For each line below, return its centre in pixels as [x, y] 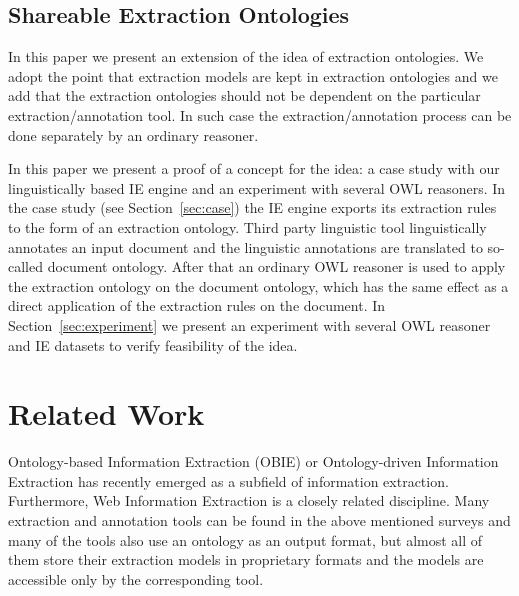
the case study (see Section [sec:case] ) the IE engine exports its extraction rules [252, 207]
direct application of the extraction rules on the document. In [197, 305]
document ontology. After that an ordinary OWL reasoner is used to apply [276, 266]
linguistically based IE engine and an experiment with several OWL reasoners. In [257, 187]
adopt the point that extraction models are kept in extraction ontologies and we [253, 75]
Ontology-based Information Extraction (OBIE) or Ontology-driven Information [253, 461]
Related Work [106, 413]
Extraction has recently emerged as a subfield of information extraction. [228, 480]
